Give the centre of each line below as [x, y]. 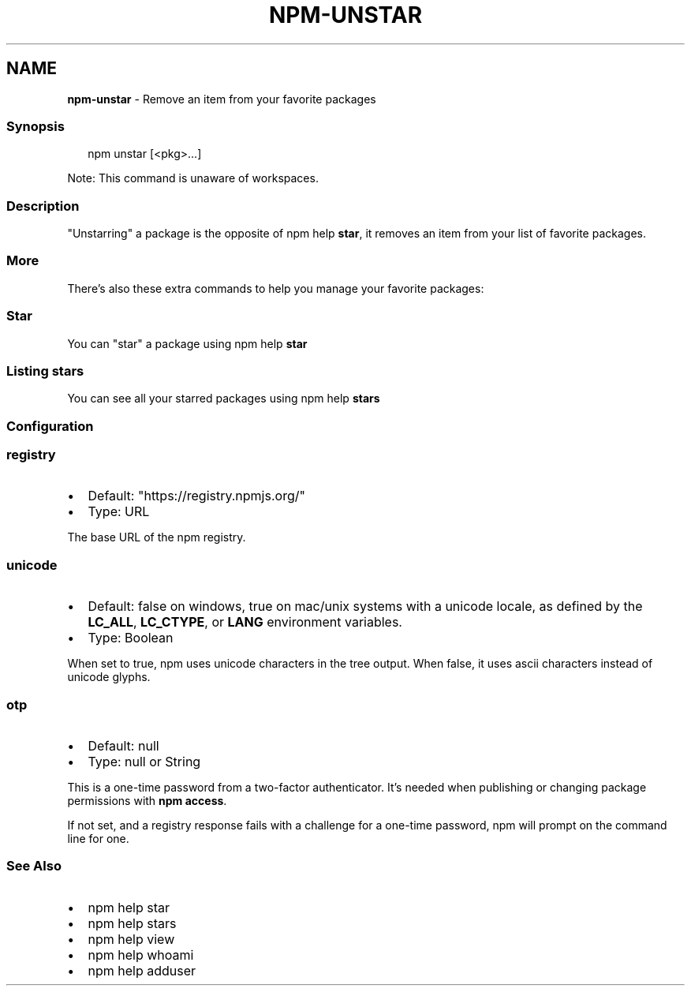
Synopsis [35, 126]
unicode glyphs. [109, 677]
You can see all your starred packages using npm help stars [224, 399]
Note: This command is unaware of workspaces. [193, 178]
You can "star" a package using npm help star [187, 343]
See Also [34, 866]
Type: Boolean [131, 638]
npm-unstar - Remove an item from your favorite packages [222, 99]
